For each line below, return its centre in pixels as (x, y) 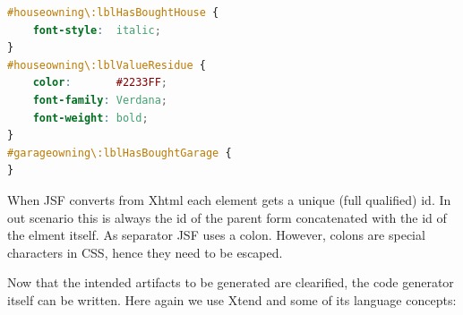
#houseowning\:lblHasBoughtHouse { (113, 13)
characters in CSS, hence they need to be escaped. (145, 252)
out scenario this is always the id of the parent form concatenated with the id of (227, 217)
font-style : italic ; (97, 30)
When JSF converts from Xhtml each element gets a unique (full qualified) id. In (229, 199)
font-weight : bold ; (90, 118)
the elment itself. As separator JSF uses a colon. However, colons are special (216, 235)
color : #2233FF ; (100, 83)
